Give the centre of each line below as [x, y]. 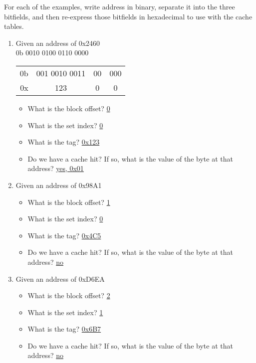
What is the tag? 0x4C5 [64, 235]
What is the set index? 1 [65, 312]
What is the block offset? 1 [69, 202]
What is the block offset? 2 [69, 295]
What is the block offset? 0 [69, 108]
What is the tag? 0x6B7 [64, 329]
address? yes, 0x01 [56, 168]
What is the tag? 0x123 [64, 142]
